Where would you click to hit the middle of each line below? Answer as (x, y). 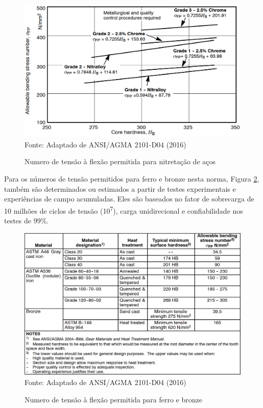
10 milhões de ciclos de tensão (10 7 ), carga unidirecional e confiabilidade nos (124, 210)
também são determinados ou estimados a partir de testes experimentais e (120, 188)
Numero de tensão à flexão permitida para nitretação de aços (120, 161)
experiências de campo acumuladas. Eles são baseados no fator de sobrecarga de (129, 199)
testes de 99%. (27, 221)
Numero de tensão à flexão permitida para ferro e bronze (113, 399)
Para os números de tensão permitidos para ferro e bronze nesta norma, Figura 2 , (132, 179)
